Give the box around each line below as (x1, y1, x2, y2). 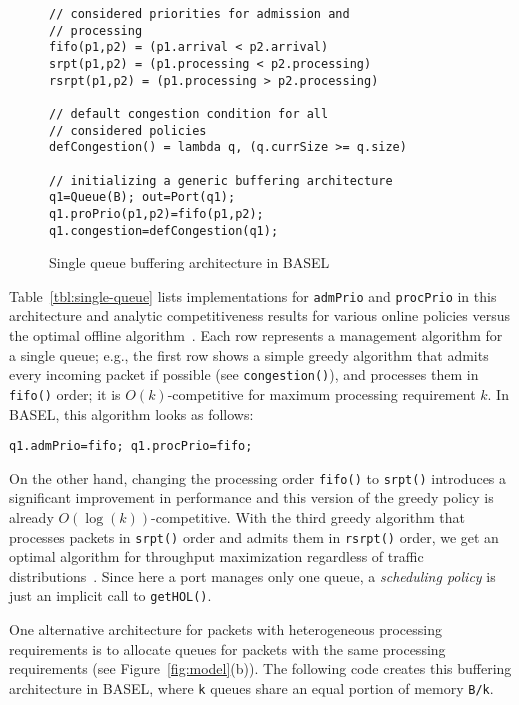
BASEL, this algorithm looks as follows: (9, 403, 254, 424)
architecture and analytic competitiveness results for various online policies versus (9, 305, 510, 326)
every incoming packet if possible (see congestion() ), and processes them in (9, 364, 479, 385)
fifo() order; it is (9, 383, 121, 404)
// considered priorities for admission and (49, 7, 350, 21)
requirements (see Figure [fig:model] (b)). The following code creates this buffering (9, 658, 512, 679)
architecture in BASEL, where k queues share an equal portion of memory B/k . (9, 677, 494, 698)
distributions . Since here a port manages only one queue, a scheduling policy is (9, 565, 496, 586)
